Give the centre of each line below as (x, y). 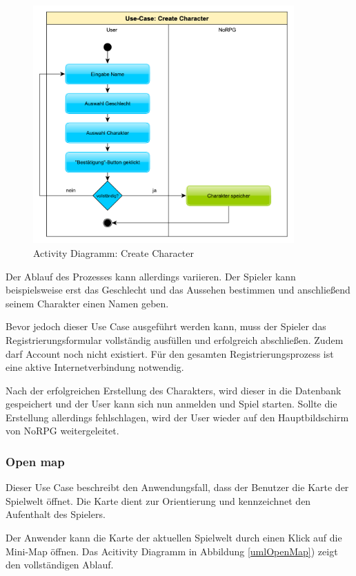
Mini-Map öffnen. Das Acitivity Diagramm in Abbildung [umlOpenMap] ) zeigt (172, 551)
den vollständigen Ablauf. (60, 565)
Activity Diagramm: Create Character (113, 252)
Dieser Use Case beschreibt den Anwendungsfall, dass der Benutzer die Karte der (177, 487)
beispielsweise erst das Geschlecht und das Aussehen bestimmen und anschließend (178, 290)
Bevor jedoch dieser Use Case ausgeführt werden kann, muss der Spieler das (166, 326)
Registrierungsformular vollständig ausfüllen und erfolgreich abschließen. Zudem (175, 339)
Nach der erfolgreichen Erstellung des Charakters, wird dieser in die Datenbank (174, 390)
